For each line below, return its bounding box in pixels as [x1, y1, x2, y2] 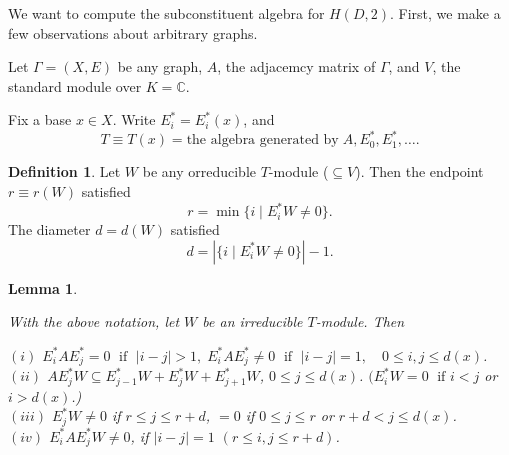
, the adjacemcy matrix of [217, 56, 376, 77]
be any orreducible [142, 161, 256, 182]
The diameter [8, 219, 91, 240]
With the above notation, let [8, 311, 180, 332]
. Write [112, 109, 156, 130]
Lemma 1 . [8, 277, 78, 298]
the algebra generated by [186, 133, 339, 148]
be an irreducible [202, 311, 303, 332]
